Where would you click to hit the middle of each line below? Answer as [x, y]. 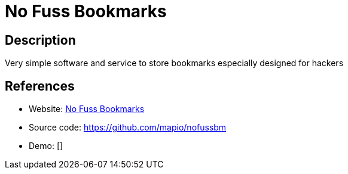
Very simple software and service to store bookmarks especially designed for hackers [174, 63]
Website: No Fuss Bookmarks [87, 109]
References [40, 86]
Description [40, 40]
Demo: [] [46, 146]
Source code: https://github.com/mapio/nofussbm [128, 128]
